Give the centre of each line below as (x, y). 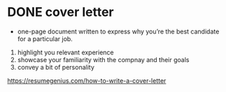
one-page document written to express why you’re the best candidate (118, 31)
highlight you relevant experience (65, 52)
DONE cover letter (61, 12)
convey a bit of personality (56, 67)
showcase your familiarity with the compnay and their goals (103, 59)
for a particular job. (45, 38)
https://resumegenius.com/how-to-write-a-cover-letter (87, 80)
